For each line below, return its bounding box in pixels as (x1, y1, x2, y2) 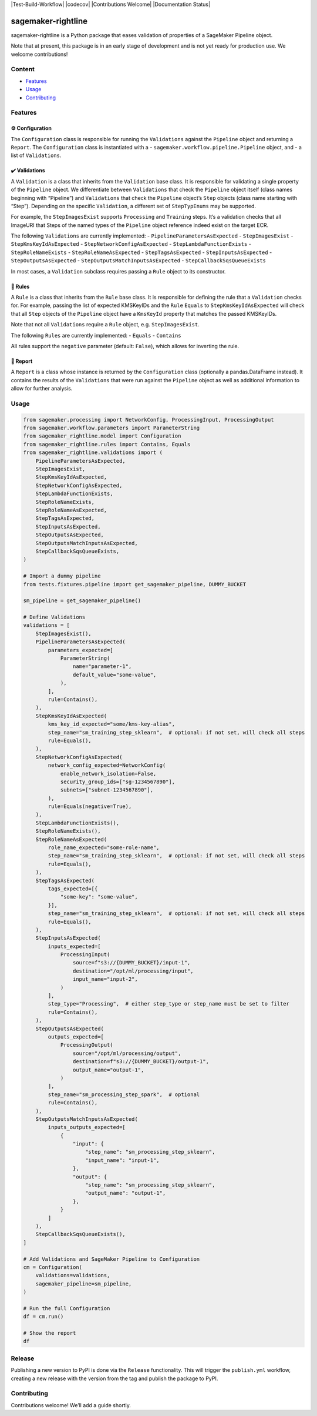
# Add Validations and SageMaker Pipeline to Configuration (23, 1255, 200, 1263)
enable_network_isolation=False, (60, 770, 157, 777)
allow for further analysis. (11, 385, 73, 392)
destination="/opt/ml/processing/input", (72, 967, 194, 974)
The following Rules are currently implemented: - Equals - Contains (11, 332, 181, 339)
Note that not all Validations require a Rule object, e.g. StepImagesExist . (11, 321, 200, 328)
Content (11, 65, 35, 74)
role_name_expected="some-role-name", (48, 844, 160, 851)
